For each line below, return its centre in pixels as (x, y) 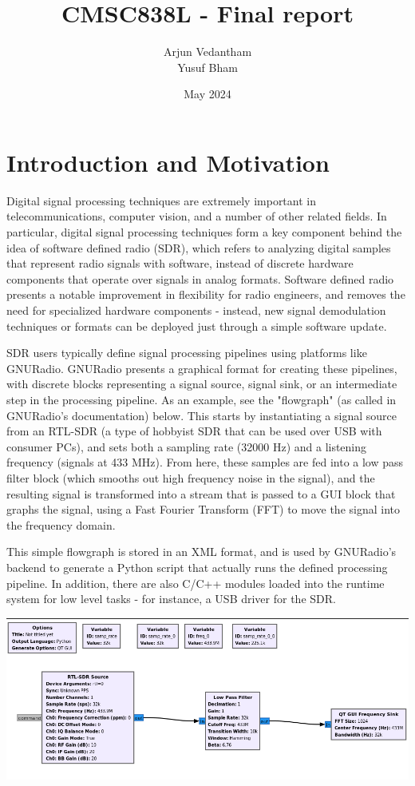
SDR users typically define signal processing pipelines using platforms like (187, 353)
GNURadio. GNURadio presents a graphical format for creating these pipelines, (202, 368)
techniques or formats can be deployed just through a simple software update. (197, 326)
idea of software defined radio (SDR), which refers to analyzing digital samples (199, 247)
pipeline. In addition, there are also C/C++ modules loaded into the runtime (196, 583)
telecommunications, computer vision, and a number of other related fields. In (197, 216)
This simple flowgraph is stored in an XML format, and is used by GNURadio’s (202, 552)
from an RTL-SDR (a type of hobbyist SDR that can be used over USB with (194, 431)
